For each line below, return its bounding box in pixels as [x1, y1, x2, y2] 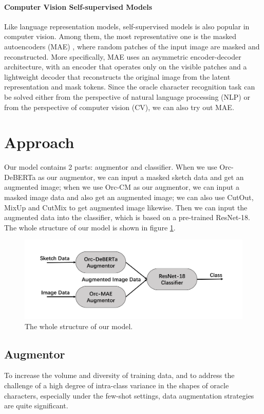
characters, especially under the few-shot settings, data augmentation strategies [4, 390, 254, 401]
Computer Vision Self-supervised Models [4, 1, 153, 12]
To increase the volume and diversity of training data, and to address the [4, 370, 235, 381]
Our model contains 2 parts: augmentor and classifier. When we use [4, 161, 217, 172]
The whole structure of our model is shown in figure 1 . [4, 222, 176, 232]
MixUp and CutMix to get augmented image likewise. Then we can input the [4, 202, 248, 212]
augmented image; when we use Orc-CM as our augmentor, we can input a [4, 182, 239, 192]
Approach [4, 132, 74, 153]
